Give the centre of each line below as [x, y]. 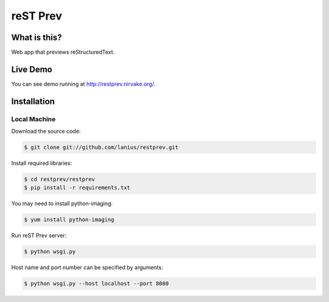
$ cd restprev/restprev [60, 179]
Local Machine [34, 119]
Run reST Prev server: [39, 236]
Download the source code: [46, 132]
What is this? [37, 37]
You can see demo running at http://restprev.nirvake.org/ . [83, 84]
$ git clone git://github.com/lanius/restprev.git [101, 147]
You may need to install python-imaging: [62, 203]
